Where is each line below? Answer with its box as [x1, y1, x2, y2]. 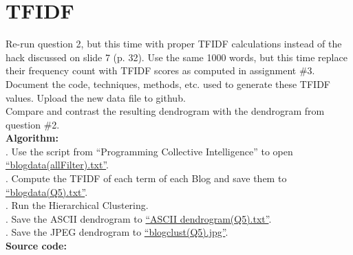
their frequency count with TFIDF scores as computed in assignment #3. [6, 63, 315, 78]
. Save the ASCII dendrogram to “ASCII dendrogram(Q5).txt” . [6, 211, 272, 225]
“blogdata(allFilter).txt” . [6, 157, 109, 172]
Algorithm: [6, 131, 58, 145]
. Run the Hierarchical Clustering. [6, 198, 149, 212]
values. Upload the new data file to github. [6, 90, 186, 104]
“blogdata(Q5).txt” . [6, 184, 88, 199]
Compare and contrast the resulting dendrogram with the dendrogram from [6, 104, 325, 118]
